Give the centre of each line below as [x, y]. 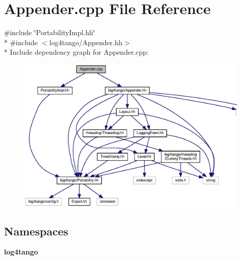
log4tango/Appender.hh [86, 42]
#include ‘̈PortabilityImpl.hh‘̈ [50, 32]
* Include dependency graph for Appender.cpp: [76, 52]
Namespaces [36, 231]
